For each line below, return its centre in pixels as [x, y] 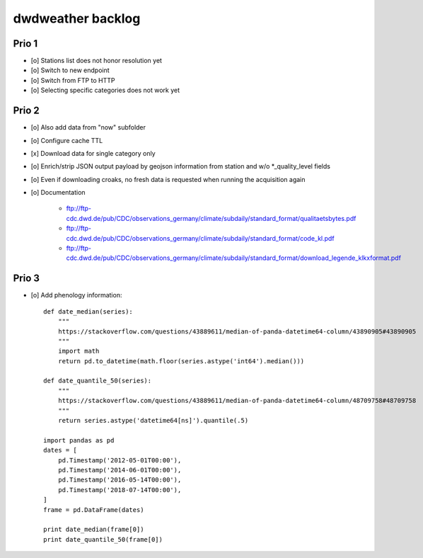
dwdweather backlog [77, 18]
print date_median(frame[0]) [94, 530]
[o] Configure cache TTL [67, 140]
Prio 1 [25, 44]
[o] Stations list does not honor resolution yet [97, 61]
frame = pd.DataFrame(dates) [94, 509]
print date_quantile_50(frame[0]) [103, 539]
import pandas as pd [79, 440]
